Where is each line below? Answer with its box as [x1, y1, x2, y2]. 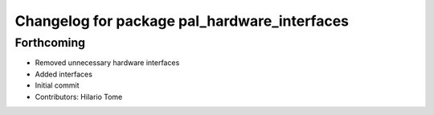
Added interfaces [35, 69, 92, 79]
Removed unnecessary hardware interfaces [35, 58, 180, 68]
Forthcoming [14, 35, 86, 50]
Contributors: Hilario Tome [35, 92, 123, 101]
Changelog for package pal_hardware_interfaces [14, 12, 350, 30]
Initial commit [35, 80, 80, 90]
